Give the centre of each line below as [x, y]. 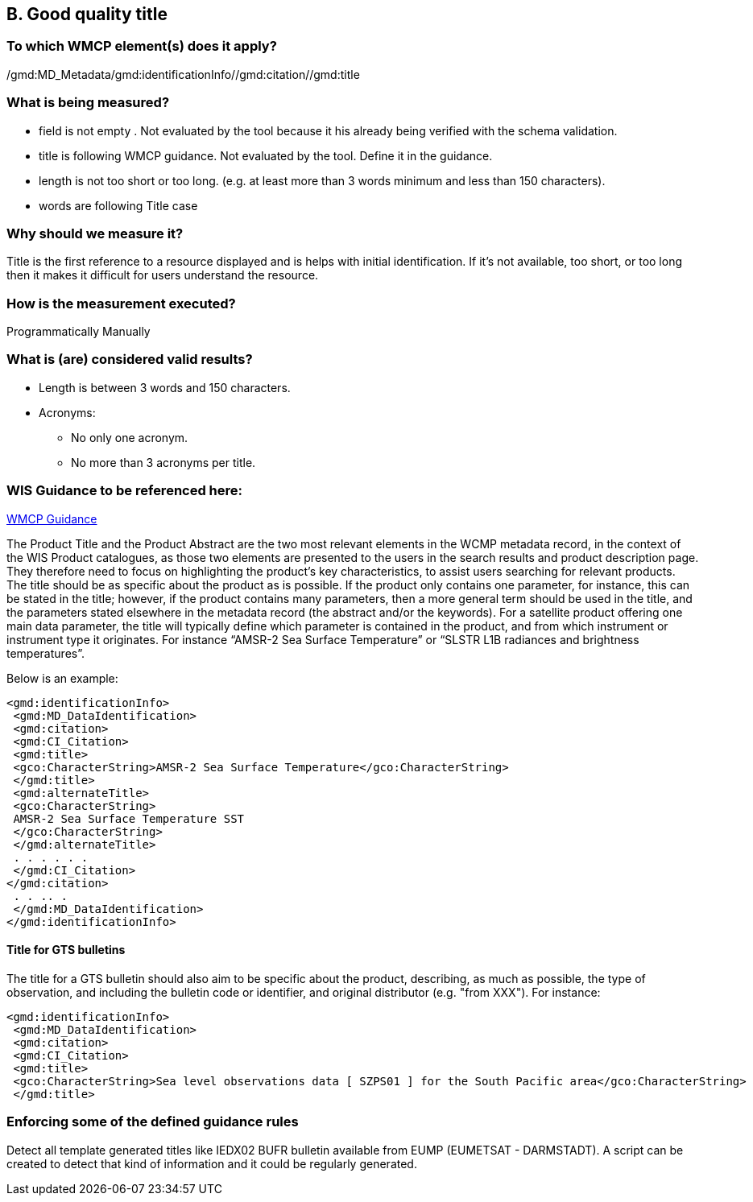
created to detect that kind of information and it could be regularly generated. [212, 1163]
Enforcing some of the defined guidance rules [153, 1122]
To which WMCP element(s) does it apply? [142, 46]
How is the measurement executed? [121, 303]
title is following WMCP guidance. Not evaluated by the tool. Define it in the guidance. [266, 155]
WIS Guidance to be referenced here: [125, 491]
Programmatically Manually [79, 332]
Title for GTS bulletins [66, 950]
